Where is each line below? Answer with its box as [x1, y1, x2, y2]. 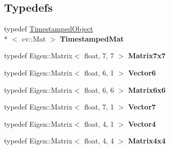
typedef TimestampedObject [4, 23, 93, 34]
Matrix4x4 [128, 135, 166, 146]
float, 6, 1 [84, 67, 114, 78]
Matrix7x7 [128, 50, 166, 61]
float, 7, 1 [84, 101, 114, 112]
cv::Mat [21, 33, 46, 44]
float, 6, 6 [84, 84, 114, 95]
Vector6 [128, 67, 156, 78]
